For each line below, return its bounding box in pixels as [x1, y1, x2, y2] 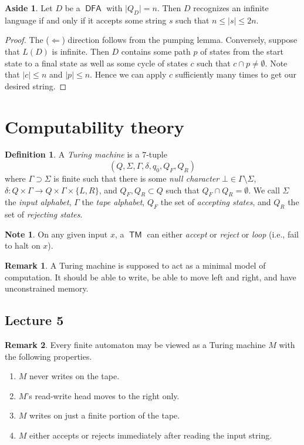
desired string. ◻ [5, 79, 67, 92]
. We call [248, 183, 280, 196]
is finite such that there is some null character [53, 172, 219, 185]
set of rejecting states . [5, 208, 83, 220]
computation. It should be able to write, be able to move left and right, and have [5, 270, 296, 283]
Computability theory [5, 114, 184, 138]
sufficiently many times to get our [175, 68, 297, 81]
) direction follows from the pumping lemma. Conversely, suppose [62, 34, 298, 46]
